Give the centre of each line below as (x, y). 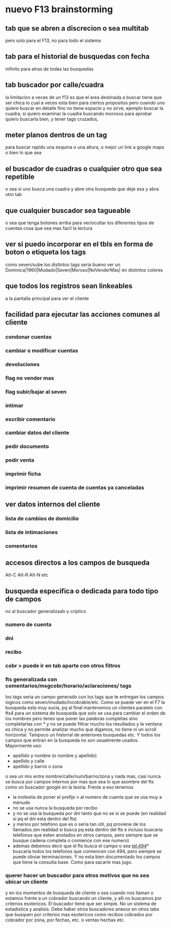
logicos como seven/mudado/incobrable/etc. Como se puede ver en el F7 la (85, 702)
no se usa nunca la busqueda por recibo (55, 807)
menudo (21, 802)
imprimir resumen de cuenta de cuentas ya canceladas (75, 488)
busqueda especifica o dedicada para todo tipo (82, 591)
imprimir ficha (23, 474)
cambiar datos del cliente (38, 433)
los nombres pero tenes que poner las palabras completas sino (71, 718)
